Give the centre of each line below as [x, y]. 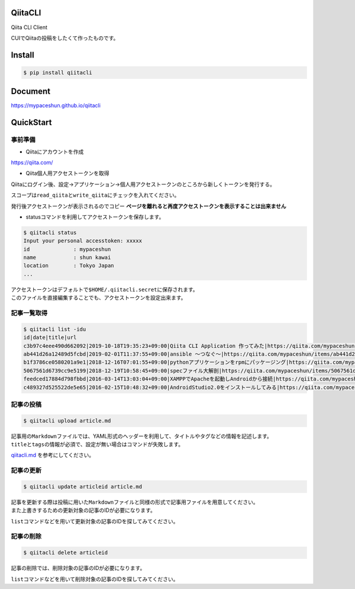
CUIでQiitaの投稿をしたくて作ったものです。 [65, 38]
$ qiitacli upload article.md [67, 420]
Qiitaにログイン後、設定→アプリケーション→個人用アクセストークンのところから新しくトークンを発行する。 [143, 184]
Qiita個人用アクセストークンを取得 [67, 173]
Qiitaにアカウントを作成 [55, 152]
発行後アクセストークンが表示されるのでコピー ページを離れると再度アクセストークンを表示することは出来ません [149, 206]
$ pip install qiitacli [58, 72]
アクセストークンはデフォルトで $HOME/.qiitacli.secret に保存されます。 [104, 289]
